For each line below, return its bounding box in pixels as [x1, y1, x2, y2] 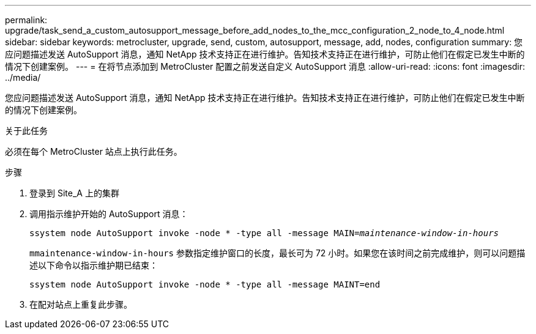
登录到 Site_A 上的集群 [29, 188, 119, 198]
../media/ [5, 72, 41, 83]
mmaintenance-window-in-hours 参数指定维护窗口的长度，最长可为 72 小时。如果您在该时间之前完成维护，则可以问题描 [29, 248, 526, 258]
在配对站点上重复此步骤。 [29, 299, 132, 310]
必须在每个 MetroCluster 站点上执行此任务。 [5, 146, 182, 157]
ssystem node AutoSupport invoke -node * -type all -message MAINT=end [29, 280, 381, 289]
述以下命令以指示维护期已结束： [29, 260, 158, 270]
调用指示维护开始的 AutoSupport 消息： [29, 209, 188, 219]
